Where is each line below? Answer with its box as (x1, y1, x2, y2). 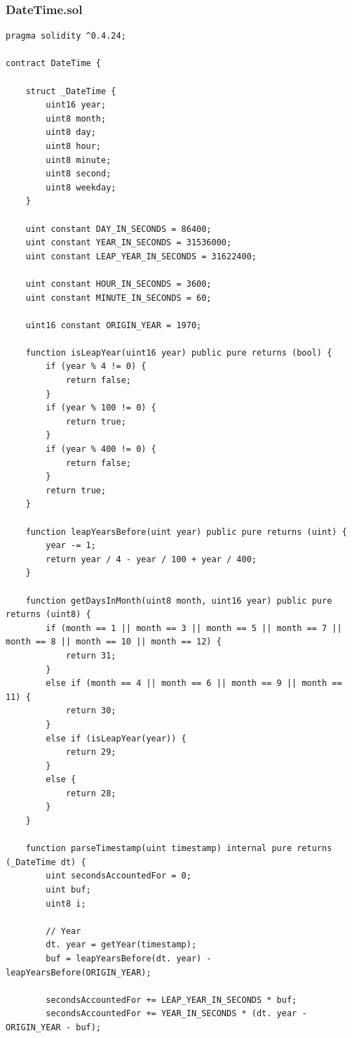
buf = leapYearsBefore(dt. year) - (46, 954, 212, 964)
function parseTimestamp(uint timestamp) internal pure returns (25, 843, 332, 854)
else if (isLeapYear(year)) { (46, 733, 187, 744)
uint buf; (46, 885, 91, 895)
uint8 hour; (46, 141, 102, 151)
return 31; (65, 650, 116, 661)
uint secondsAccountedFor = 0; (46, 871, 191, 881)
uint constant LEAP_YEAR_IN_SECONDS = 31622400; (25, 251, 257, 261)
